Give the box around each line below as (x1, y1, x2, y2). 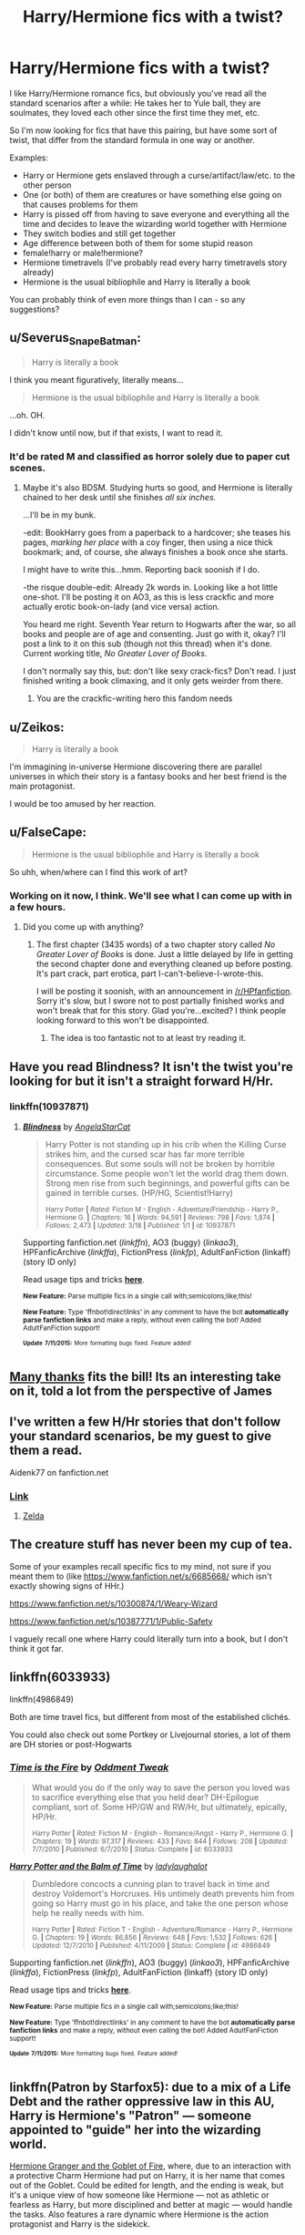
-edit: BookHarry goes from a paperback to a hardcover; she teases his (22, 527, 291, 539)
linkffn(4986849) (9, 1694, 75, 1705)
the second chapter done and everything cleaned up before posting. (36, 959, 293, 970)
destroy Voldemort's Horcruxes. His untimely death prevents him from (31, 1888, 295, 1899)
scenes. (9, 461, 46, 474)
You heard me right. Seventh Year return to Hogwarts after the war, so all (22, 619, 296, 630)
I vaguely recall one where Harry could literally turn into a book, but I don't (9, 1633, 289, 1644)
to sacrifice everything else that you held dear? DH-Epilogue (31, 1791, 259, 1802)
